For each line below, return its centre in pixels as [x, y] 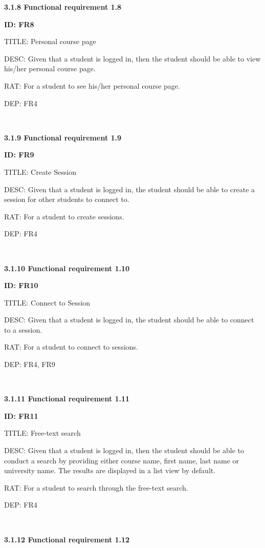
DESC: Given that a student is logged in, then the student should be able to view [132, 58]
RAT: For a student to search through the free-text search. [96, 487]
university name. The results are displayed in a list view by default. [110, 470]
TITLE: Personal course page [50, 41]
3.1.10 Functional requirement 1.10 [67, 268]
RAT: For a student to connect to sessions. [71, 347]
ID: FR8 [19, 24]
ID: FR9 [19, 155]
